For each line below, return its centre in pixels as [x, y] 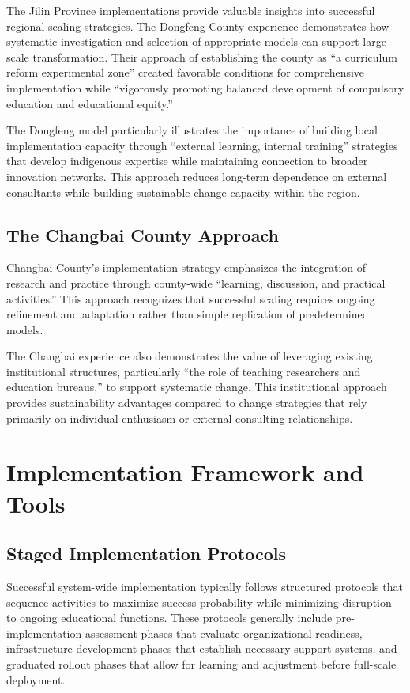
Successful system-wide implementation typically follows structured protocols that [205, 587]
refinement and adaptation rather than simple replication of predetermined [188, 314]
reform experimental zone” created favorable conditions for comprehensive [186, 72]
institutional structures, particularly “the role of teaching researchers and [184, 371]
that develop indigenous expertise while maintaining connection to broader [187, 161]
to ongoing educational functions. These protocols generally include [169, 618]
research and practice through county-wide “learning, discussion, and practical [196, 282]
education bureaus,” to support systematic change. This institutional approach [197, 387]
